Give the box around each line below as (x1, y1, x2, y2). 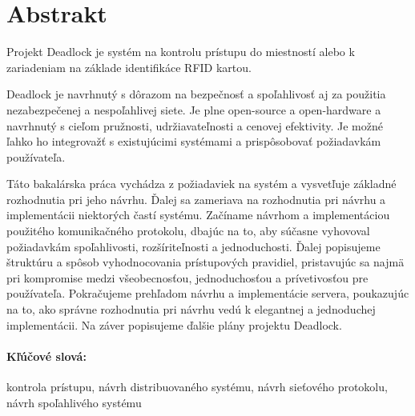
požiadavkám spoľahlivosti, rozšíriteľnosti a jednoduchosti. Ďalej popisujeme (6, 238, 381, 254)
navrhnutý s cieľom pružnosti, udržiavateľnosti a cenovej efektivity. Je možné (6, 117, 383, 134)
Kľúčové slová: (6, 347, 87, 364)
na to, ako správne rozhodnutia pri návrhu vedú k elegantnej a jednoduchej (6, 301, 376, 318)
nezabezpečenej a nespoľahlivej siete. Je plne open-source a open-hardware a (6, 101, 381, 118)
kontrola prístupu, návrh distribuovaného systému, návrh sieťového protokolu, (6, 378, 388, 395)
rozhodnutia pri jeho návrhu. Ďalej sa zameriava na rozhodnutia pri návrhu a (6, 190, 386, 207)
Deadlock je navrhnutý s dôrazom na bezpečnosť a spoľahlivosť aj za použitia (6, 86, 386, 102)
